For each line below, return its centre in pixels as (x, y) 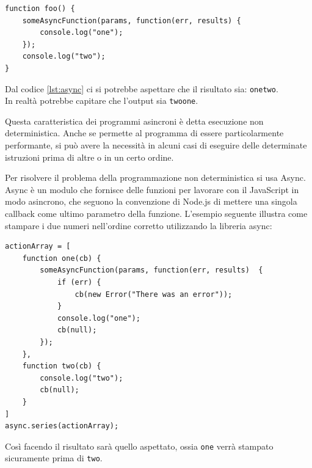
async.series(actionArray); (62, 426)
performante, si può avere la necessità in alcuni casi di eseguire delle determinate (156, 145)
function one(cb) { (62, 258)
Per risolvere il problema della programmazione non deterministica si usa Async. (155, 177)
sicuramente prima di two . (54, 458)
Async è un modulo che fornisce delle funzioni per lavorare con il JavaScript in (152, 189)
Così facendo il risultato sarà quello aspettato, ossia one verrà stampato (139, 446)
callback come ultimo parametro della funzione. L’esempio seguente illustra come (156, 214)
